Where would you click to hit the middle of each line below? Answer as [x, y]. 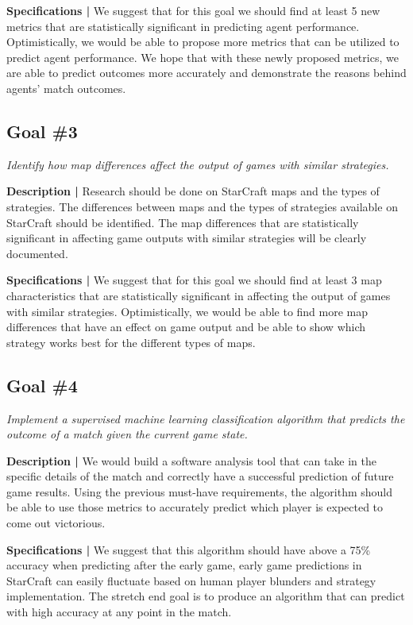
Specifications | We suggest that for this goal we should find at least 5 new [193, 10]
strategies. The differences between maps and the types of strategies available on [202, 206]
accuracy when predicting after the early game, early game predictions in [184, 565]
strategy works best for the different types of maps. [131, 342]
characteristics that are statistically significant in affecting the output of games [199, 295]
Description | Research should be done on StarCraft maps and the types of [193, 191]
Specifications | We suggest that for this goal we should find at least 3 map [194, 280]
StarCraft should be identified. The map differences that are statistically [183, 222]
